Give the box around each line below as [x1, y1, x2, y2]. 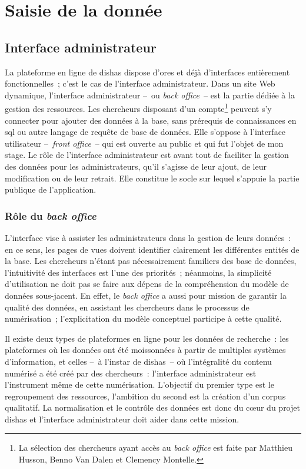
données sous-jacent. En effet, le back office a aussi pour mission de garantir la [5, 289, 287, 301]
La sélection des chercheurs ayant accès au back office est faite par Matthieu [18, 441, 292, 454]
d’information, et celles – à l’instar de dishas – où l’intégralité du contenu [5, 355, 272, 367]
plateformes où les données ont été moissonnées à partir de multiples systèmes [5, 344, 286, 356]
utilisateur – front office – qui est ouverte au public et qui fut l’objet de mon [5, 137, 284, 149]
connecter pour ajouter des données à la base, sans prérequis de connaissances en [5, 114, 297, 126]
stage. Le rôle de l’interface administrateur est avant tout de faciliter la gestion [5, 148, 289, 161]
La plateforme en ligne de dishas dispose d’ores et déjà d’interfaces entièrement [5, 65, 290, 78]
